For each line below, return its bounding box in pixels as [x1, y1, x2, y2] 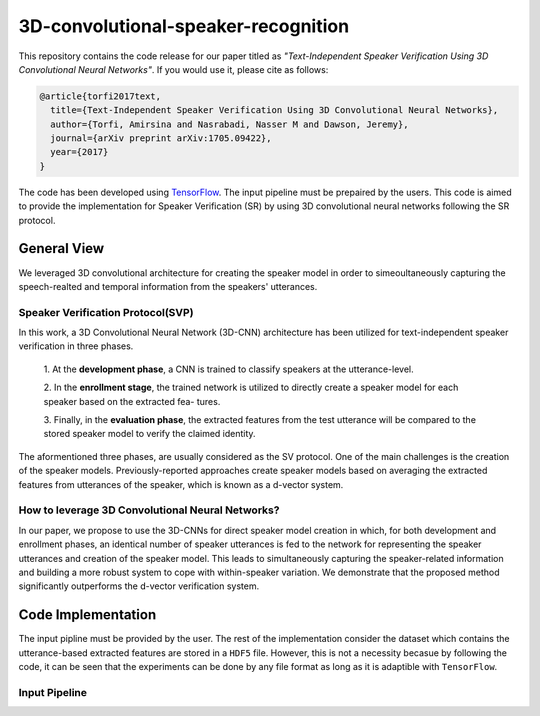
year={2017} [50, 146, 109, 158]
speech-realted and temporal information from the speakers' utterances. [18, 280, 318, 292]
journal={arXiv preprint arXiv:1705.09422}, [50, 133, 272, 144]
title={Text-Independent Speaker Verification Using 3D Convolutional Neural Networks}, [50, 105, 499, 116]
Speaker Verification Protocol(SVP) [18, 305, 194, 319]
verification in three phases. [18, 340, 134, 352]
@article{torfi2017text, [39, 90, 162, 102]
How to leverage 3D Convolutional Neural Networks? [18, 503, 280, 517]
